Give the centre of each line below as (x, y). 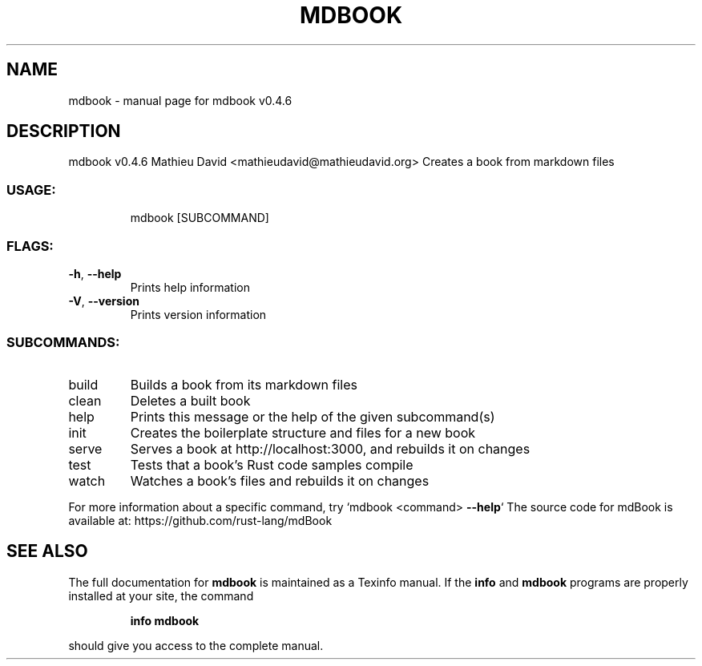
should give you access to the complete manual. (196, 645)
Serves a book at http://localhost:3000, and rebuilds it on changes (330, 448)
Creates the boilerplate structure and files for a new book (303, 432)
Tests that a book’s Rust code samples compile (272, 464)
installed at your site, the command (161, 595)
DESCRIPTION (64, 131)
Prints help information (190, 287)
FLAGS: (30, 246)
